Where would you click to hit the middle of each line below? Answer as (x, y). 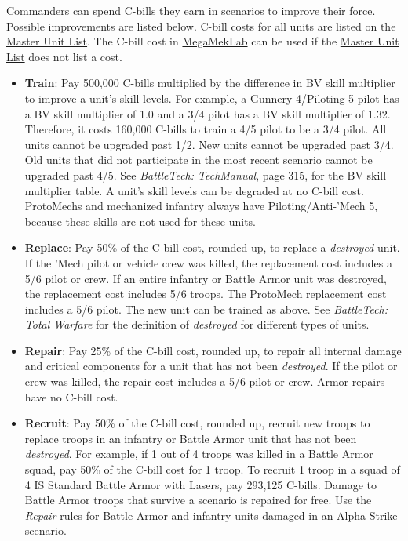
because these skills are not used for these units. (140, 221)
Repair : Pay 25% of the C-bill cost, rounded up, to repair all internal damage (213, 350)
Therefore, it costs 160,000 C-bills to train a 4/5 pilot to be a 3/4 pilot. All (206, 129)
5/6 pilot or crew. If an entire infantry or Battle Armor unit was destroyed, (206, 278)
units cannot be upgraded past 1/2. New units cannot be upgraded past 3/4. (209, 144)
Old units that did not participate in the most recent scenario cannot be (199, 160)
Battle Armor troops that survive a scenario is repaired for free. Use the (198, 500)
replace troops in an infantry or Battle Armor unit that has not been (191, 438)
